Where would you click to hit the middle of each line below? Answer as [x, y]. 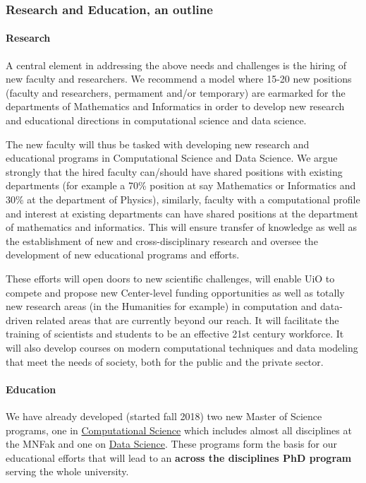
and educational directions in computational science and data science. [156, 120]
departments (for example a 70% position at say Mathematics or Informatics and [181, 185]
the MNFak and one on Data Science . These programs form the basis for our [171, 444]
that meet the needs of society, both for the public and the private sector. [165, 361]
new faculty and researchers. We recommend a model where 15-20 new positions [179, 79]
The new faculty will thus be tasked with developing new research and [158, 144]
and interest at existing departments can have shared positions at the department [182, 213]
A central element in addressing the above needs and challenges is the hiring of [176, 65]
